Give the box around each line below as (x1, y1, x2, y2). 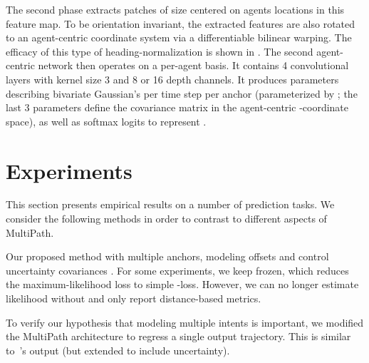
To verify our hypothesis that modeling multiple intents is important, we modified (6, 315, 364, 329)
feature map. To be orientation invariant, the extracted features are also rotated (6, 16, 355, 31)
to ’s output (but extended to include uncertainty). (6, 342, 230, 357)
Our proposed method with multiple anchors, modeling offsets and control (6, 249, 329, 264)
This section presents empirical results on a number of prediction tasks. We (6, 197, 335, 212)
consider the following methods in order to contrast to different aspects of (6, 211, 327, 226)
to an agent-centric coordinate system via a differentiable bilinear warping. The (6, 30, 352, 45)
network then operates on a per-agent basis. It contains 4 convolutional (38, 58, 349, 73)
